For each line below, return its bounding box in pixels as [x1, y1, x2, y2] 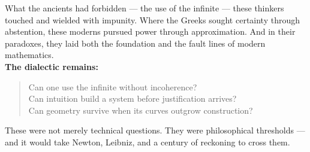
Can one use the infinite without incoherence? [28, 80, 197, 93]
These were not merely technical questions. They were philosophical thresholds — [5, 124, 305, 136]
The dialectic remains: [5, 60, 98, 72]
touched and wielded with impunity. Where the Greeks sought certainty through [5, 13, 300, 26]
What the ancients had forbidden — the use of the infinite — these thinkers [5, 2, 284, 14]
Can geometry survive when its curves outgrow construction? [28, 104, 253, 116]
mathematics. [5, 48, 54, 61]
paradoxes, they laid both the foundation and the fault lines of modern [5, 37, 266, 49]
